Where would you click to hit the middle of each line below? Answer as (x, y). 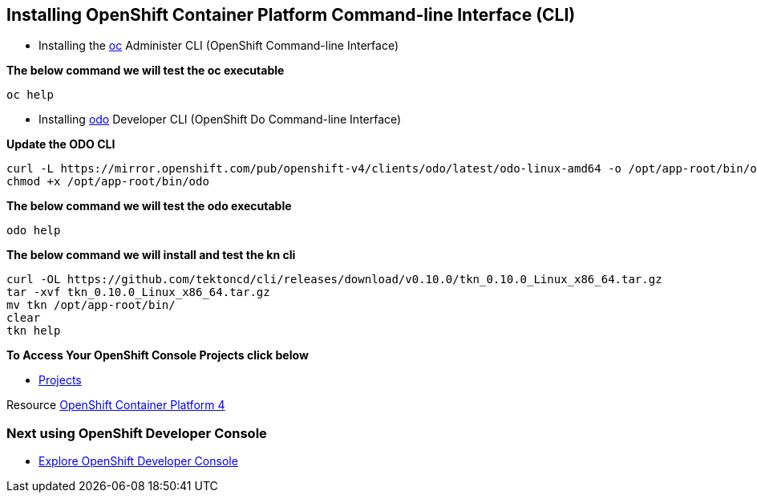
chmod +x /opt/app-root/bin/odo (108, 182)
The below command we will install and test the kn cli (151, 255)
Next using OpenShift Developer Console (137, 433)
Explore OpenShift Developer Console (138, 461)
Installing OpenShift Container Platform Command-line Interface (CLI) (291, 15)
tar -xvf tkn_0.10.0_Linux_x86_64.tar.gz (138, 292)
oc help (30, 95)
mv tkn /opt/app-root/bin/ (91, 305)
